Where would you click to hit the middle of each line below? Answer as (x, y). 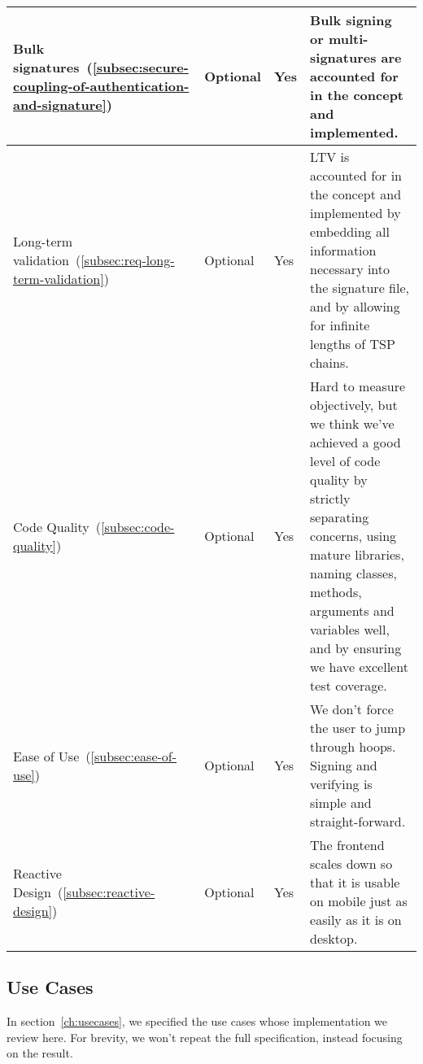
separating (340, 517)
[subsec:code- (138, 526)
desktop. (334, 938)
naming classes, (353, 573)
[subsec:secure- (140, 67)
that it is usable (355, 882)
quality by (339, 480)
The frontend (347, 845)
